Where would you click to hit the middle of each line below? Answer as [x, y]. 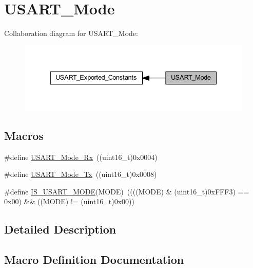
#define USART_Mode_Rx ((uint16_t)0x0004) [81, 157]
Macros [24, 135]
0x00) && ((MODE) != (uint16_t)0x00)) [69, 201]
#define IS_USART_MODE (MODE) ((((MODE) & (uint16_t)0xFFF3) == [127, 191]
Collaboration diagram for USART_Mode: [71, 33]
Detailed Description [60, 229]
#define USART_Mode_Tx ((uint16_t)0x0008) [81, 174]
